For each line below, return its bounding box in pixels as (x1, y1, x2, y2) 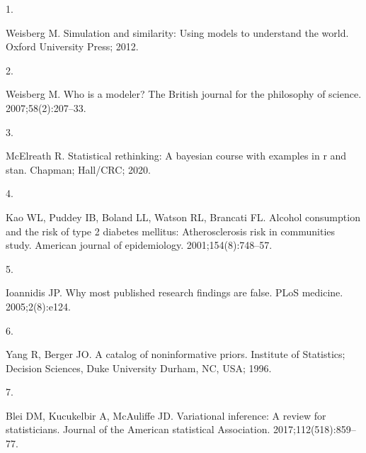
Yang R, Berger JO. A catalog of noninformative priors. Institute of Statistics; (6, 347, 345, 362)
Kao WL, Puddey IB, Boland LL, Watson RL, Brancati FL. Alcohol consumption (6, 209, 360, 224)
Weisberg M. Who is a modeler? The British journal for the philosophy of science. (6, 86, 362, 101)
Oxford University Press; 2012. (6, 39, 139, 54)
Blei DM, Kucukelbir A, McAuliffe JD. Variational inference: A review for (6, 408, 326, 423)
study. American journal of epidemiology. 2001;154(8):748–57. (6, 237, 273, 252)
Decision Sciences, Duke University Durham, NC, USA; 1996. (6, 360, 272, 375)
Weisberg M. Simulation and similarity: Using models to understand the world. (6, 25, 349, 40)
